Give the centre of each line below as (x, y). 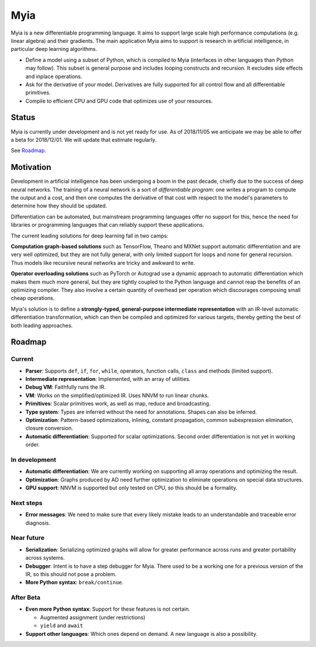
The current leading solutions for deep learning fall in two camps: (90, 236)
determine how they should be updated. (59, 206)
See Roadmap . (28, 151)
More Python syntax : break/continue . (75, 583)
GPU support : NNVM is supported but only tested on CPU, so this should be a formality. (131, 488)
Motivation (31, 167)
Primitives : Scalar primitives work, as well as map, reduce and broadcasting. (118, 404)
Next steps (27, 503)
